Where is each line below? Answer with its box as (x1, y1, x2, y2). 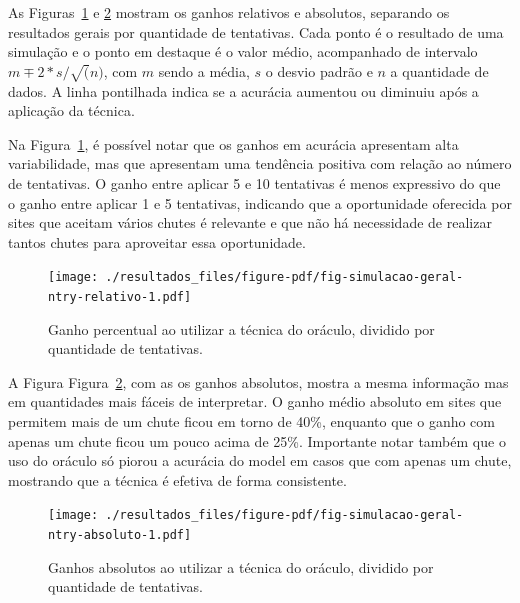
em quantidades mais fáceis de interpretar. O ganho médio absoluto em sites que (8, 391, 502, 412)
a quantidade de (390, 60, 489, 81)
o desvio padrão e (265, 60, 373, 81)
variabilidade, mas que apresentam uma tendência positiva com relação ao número (8, 153, 512, 174)
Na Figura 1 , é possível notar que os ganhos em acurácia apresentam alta (8, 133, 459, 154)
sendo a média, (158, 60, 250, 81)
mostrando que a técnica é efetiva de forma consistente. (8, 469, 347, 490)
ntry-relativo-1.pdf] (48, 289, 192, 304)
